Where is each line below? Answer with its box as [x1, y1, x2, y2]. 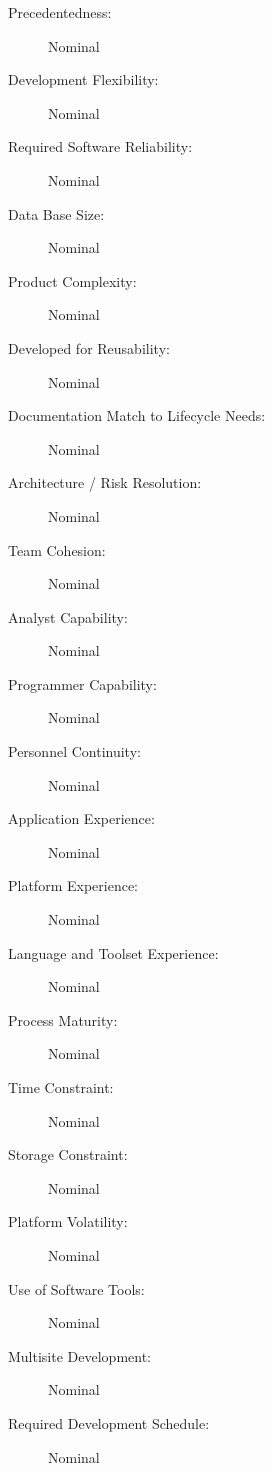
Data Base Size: [8, 203, 105, 224]
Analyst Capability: [8, 606, 128, 627]
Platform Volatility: [8, 1211, 128, 1232]
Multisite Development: [8, 1345, 151, 1366]
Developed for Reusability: [8, 337, 170, 358]
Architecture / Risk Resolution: [8, 472, 202, 493]
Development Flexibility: [8, 69, 159, 90]
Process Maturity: [8, 1009, 118, 1030]
